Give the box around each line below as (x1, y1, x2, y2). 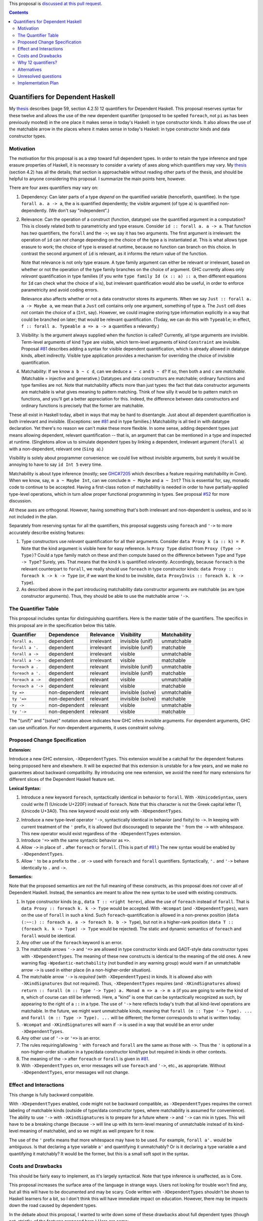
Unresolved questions (18, 73, 62, 79)
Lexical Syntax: (9, 785, 41, 791)
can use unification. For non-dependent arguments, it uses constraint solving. (9, 724, 165, 730)
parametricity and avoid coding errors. (21, 287, 98, 293)
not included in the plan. (9, 514, 58, 520)
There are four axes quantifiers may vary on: (9, 185, 98, 190)
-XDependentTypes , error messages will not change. (21, 1070, 130, 1075)
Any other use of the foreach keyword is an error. (21, 939, 123, 945)
